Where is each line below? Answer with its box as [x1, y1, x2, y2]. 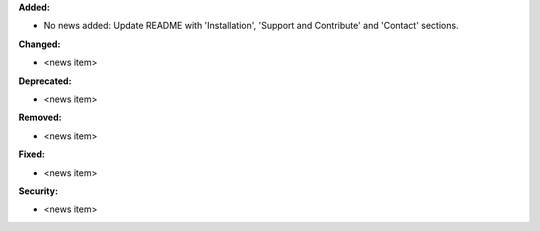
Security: [18, 185, 59, 197]
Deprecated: [18, 75, 72, 87]
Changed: [18, 38, 61, 50]
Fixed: [18, 148, 45, 160]
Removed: [18, 111, 62, 124]
